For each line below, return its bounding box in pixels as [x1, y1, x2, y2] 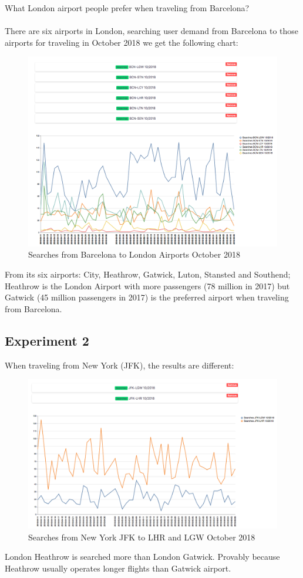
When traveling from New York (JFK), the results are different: [5, 359, 234, 371]
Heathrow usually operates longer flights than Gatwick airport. [5, 562, 231, 574]
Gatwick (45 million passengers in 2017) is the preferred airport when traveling [5, 291, 289, 303]
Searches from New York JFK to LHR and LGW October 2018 [28, 530, 255, 543]
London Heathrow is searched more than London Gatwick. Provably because [5, 550, 280, 563]
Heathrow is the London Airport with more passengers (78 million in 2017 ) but [5, 279, 290, 292]
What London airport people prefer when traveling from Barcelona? [5, 2, 250, 13]
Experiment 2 [5, 331, 89, 349]
